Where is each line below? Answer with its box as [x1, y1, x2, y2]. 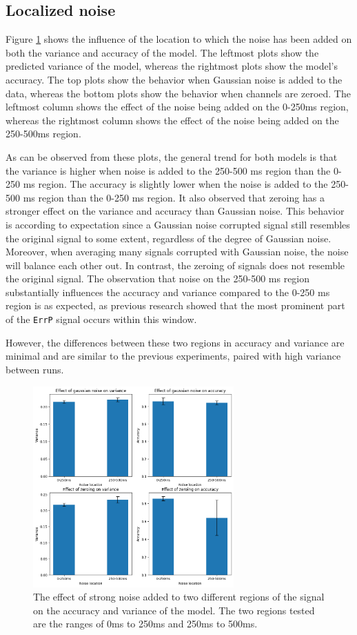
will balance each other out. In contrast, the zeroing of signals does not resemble [6, 257, 345, 272]
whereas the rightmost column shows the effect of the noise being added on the [6, 113, 339, 127]
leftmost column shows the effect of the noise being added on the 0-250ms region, [6, 99, 349, 114]
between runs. [6, 362, 64, 376]
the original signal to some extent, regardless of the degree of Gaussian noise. [6, 231, 331, 245]
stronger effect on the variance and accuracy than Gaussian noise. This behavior [6, 204, 345, 218]
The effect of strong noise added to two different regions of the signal [33, 589, 325, 604]
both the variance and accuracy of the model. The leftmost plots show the [6, 45, 319, 59]
